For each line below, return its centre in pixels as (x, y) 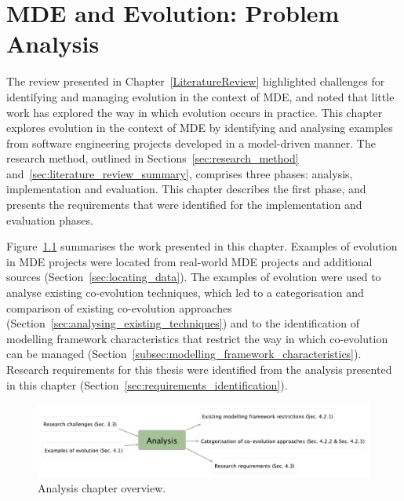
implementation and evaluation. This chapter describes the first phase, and (186, 189)
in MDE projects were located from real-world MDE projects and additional (189, 261)
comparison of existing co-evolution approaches (119, 307)
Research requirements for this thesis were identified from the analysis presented (199, 369)
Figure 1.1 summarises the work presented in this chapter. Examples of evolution (202, 246)
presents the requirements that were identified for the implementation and (184, 205)
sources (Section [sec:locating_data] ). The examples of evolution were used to (194, 277)
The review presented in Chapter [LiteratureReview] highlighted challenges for (196, 81)
